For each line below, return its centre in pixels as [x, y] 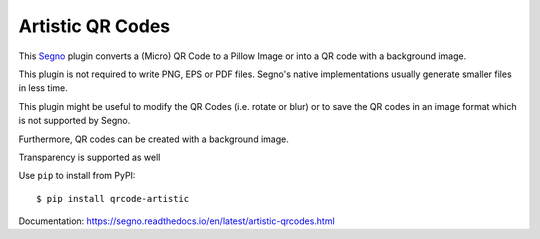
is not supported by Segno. [74, 121]
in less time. [43, 88]
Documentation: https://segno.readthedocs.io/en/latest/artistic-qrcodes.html [176, 221]
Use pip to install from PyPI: [77, 176]
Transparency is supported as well [89, 157]
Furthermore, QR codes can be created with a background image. [153, 139]
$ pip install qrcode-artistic [113, 198]
